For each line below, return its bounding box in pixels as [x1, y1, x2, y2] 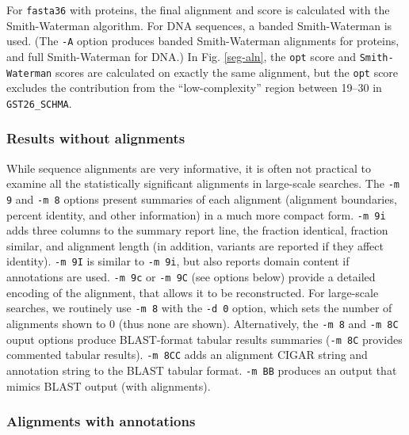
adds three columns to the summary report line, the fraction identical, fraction [6, 222, 388, 238]
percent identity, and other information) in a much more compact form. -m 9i [6, 206, 386, 223]
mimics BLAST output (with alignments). [6, 377, 211, 394]
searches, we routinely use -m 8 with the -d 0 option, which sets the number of [6, 300, 392, 316]
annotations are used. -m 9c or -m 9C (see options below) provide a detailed [6, 269, 376, 285]
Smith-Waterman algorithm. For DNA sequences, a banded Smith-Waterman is [6, 17, 392, 33]
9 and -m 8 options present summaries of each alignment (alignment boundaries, [6, 190, 397, 207]
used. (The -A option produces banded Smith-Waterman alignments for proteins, [6, 32, 399, 49]
